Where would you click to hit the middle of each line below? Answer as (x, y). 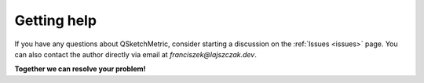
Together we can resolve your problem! (80, 69)
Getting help (56, 20)
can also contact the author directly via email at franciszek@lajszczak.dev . (135, 54)
